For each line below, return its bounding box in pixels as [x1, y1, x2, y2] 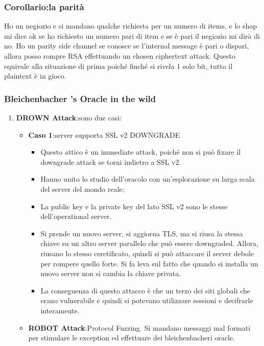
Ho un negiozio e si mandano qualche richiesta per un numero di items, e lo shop [4, 20, 257, 31]
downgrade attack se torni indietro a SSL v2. [40, 156, 181, 167]
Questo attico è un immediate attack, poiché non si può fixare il [40, 146, 241, 157]
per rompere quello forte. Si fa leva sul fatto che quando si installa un [40, 258, 258, 268]
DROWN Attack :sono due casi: [16, 112, 122, 122]
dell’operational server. [40, 211, 112, 221]
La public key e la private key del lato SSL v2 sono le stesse [40, 201, 228, 211]
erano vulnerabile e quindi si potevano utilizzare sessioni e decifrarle [40, 295, 253, 306]
